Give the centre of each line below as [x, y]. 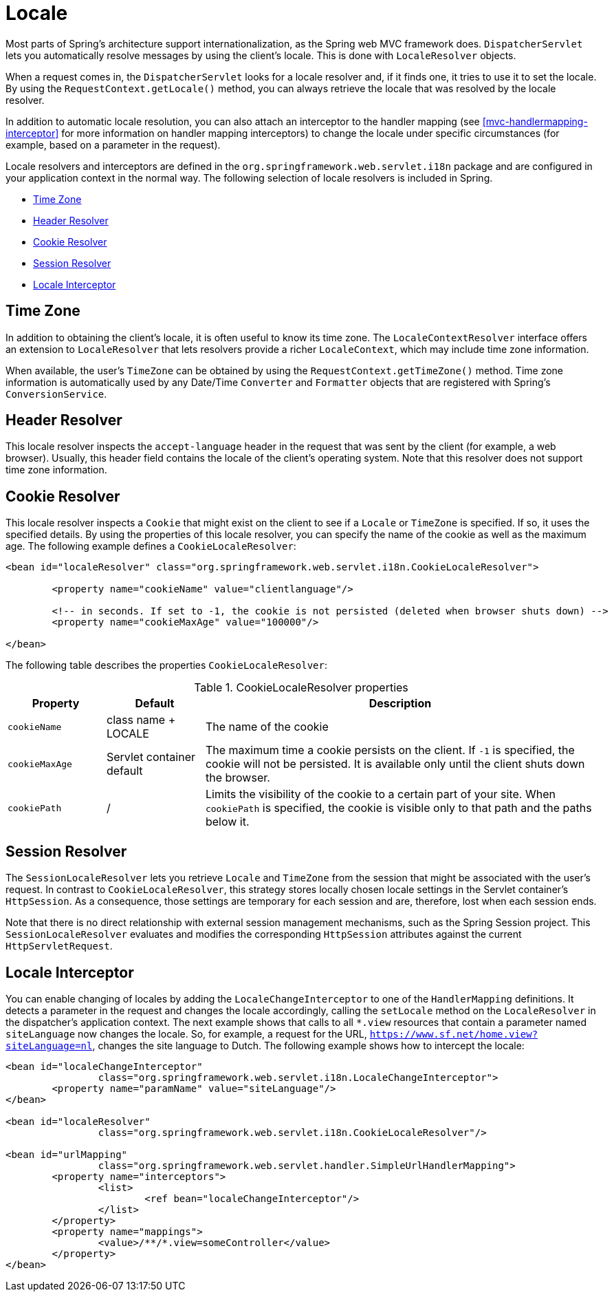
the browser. [238, 778]
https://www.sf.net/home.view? [454, 1034]
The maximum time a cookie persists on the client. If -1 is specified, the [390, 750]
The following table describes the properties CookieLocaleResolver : [166, 665]
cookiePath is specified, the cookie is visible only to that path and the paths [398, 808]
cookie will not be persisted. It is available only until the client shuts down [395, 764]
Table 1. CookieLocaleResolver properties [301, 688]
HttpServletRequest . [59, 946]
